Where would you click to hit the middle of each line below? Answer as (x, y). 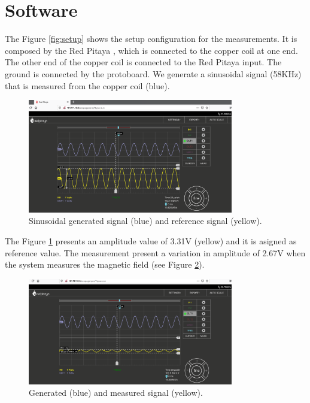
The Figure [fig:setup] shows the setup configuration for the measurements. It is (151, 39)
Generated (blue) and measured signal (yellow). (116, 393)
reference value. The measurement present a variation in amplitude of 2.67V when (155, 252)
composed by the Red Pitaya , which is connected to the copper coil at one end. (151, 50)
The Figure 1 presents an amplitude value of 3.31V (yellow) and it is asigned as (151, 241)
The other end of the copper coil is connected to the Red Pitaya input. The (143, 62)
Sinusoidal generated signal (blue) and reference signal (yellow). (145, 221)
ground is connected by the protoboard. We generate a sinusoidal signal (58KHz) (153, 73)
